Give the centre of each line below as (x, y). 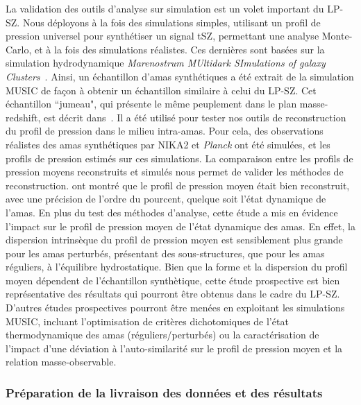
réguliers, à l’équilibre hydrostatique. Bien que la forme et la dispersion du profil (177, 267)
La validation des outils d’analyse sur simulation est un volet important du (165, 8)
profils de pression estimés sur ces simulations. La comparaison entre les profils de (179, 158)
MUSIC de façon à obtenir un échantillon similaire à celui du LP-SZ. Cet (161, 90)
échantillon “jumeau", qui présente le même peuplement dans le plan (151, 104)
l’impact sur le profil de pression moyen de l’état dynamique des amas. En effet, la (180, 226)
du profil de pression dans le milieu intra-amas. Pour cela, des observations (165, 131)
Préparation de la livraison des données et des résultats (164, 392)
